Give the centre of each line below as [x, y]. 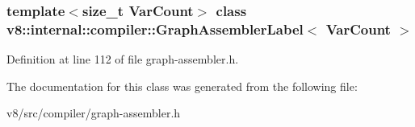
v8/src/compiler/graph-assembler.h [94, 113]
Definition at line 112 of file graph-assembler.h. [123, 59]
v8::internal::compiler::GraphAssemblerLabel [155, 29]
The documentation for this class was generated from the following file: [182, 86]
